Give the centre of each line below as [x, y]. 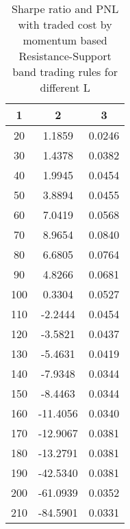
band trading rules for [65, 72]
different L [65, 87]
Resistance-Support [65, 56]
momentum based [65, 40]
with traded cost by [65, 24]
